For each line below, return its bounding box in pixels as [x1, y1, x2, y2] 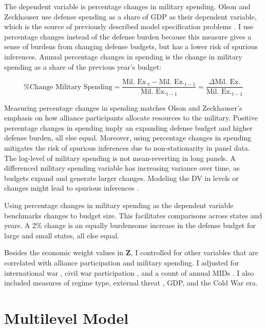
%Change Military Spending [23, 83, 112, 91]
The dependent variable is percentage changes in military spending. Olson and [4, 1, 251, 11]
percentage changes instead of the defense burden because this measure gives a [4, 31, 252, 42]
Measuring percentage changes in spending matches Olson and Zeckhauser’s [4, 102, 242, 113]
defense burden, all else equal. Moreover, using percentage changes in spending [4, 132, 252, 143]
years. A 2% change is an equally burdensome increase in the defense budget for [4, 220, 256, 231]
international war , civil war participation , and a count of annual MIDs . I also [4, 267, 254, 278]
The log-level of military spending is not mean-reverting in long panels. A [4, 152, 236, 163]
